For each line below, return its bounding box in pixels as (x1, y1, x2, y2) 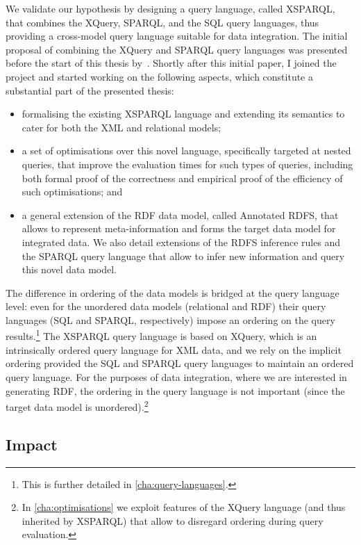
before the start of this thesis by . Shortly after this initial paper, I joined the (6, 56, 337, 70)
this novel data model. (22, 262, 117, 277)
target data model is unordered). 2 (6, 398, 149, 414)
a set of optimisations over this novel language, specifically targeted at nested (22, 143, 351, 158)
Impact (6, 433, 58, 455)
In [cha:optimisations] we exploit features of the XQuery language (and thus (22, 500, 346, 514)
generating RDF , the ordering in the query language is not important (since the (6, 383, 345, 398)
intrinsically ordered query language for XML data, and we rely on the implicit (6, 342, 342, 357)
